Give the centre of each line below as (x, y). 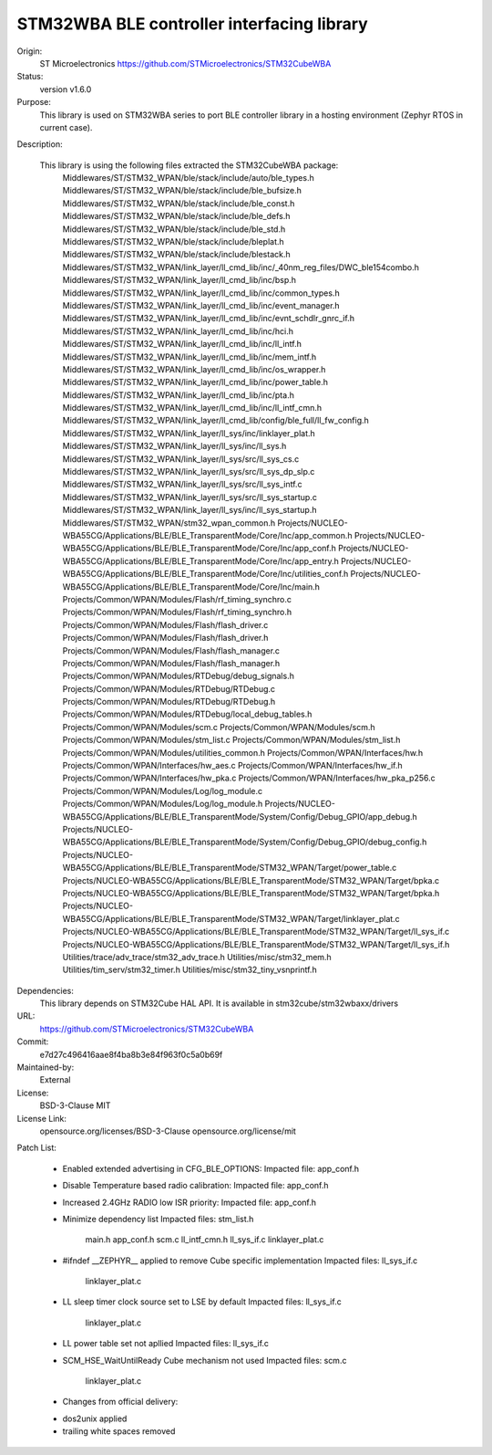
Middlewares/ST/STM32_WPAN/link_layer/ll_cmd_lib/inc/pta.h (179, 395)
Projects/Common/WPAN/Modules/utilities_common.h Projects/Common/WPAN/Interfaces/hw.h (243, 752)
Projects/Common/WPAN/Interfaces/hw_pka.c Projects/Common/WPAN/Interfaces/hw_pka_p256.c (249, 778)
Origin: (30, 51)
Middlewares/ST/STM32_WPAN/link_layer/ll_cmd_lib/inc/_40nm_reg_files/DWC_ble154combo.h (241, 267)
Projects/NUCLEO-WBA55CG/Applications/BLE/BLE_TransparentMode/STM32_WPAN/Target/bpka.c (251, 880)
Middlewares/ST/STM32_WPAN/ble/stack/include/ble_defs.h (176, 216)
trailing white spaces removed (119, 1431)
